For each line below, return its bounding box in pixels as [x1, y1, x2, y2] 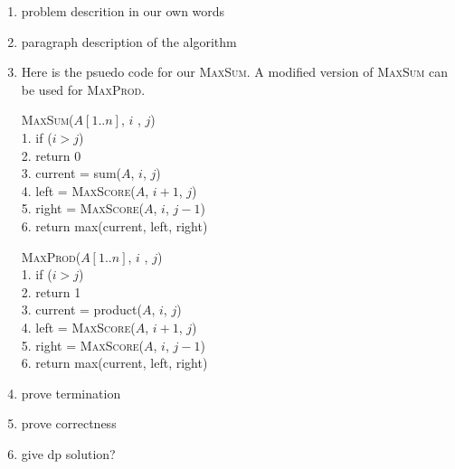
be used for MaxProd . [21, 80, 146, 98]
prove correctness [21, 414, 117, 433]
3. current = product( [21, 300, 142, 319]
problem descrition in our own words [21, 2, 225, 20]
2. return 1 [21, 282, 81, 301]
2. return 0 [21, 145, 81, 164]
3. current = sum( [21, 164, 122, 183]
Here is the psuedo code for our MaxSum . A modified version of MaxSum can [21, 62, 449, 81]
